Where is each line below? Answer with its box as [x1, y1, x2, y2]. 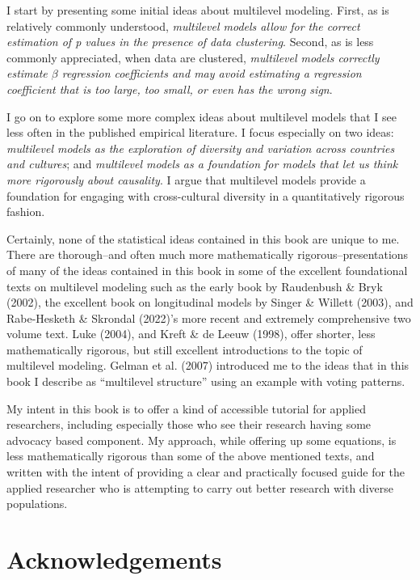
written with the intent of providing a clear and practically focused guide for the [6, 464, 405, 481]
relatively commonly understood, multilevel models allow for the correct [6, 17, 360, 34]
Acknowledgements [6, 543, 222, 575]
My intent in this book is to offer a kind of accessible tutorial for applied [6, 400, 366, 417]
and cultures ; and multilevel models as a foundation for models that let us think [6, 155, 398, 172]
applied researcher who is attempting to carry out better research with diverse [6, 479, 393, 496]
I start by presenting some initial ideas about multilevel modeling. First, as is [6, 2, 389, 18]
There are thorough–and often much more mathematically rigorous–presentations [6, 246, 409, 263]
